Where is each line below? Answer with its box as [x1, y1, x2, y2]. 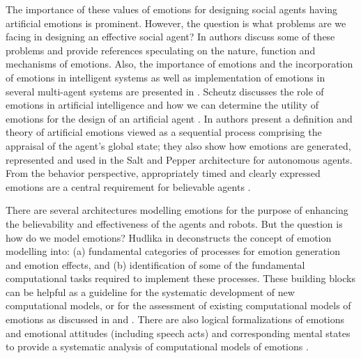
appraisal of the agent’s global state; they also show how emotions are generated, [6, 138, 351, 153]
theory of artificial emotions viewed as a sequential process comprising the [6, 125, 322, 139]
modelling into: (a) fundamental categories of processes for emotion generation [6, 244, 340, 258]
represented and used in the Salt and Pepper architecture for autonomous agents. [6, 152, 353, 166]
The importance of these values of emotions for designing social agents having [6, 2, 338, 16]
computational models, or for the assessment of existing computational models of [6, 298, 351, 313]
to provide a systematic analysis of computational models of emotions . [6, 339, 309, 354]
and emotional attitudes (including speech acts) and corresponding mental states [6, 325, 351, 340]
